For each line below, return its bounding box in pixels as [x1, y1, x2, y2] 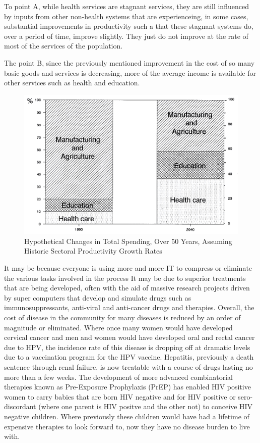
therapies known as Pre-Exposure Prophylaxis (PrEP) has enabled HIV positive [4, 381, 251, 392]
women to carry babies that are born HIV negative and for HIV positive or [4, 391, 236, 402]
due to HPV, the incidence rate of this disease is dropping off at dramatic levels [4, 341, 250, 352]
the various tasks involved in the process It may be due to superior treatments [4, 272, 246, 283]
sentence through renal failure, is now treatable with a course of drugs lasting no [4, 362, 253, 372]
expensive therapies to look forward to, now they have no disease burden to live [4, 421, 250, 431]
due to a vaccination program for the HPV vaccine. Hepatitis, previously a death [4, 352, 254, 362]
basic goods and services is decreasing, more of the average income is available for [4, 67, 256, 78]
